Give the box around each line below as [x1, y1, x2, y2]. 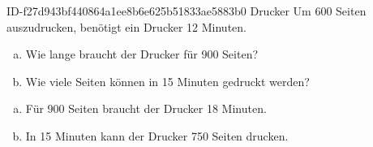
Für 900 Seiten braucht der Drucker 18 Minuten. [25, 100, 267, 117]
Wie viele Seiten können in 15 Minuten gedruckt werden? [25, 72, 310, 89]
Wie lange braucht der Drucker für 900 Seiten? [25, 45, 259, 63]
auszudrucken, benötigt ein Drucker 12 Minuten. [6, 18, 247, 35]
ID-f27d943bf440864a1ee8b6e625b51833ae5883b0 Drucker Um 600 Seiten [6, 2, 367, 19]
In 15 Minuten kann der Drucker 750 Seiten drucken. [25, 127, 289, 144]
